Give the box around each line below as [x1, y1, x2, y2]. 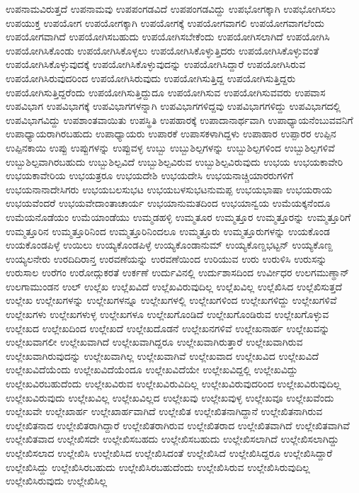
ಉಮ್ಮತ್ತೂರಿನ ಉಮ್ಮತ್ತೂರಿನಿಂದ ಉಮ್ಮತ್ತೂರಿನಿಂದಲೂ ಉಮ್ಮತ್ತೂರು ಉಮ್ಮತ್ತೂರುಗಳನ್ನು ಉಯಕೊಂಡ [6, 223, 330, 238]
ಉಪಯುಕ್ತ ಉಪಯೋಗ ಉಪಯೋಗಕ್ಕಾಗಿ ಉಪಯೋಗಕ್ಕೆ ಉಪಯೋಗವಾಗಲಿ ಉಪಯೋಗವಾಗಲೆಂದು [6, 15, 324, 30]
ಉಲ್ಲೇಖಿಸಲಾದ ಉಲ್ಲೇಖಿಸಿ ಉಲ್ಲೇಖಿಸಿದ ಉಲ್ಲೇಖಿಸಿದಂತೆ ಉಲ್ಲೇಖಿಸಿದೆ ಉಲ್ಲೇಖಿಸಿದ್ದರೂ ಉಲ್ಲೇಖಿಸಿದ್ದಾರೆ [6, 446, 333, 460]
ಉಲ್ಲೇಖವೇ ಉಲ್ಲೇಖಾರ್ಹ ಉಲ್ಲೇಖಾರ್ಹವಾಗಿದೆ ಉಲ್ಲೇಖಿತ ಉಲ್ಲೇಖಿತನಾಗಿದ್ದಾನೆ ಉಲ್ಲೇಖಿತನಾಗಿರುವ [6, 404, 323, 419]
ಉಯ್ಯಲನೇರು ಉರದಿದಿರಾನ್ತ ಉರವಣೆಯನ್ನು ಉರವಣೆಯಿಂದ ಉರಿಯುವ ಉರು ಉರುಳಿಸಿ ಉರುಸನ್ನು [6, 251, 327, 266]
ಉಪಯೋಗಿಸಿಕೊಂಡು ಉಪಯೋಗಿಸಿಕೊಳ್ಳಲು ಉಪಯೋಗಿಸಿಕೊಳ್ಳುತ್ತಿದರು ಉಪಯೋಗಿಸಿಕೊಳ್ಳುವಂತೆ [6, 42, 319, 57]
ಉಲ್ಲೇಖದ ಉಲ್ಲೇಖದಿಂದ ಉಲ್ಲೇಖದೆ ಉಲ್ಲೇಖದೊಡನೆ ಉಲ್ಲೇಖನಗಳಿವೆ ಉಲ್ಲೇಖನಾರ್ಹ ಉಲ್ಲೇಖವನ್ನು [6, 320, 330, 335]
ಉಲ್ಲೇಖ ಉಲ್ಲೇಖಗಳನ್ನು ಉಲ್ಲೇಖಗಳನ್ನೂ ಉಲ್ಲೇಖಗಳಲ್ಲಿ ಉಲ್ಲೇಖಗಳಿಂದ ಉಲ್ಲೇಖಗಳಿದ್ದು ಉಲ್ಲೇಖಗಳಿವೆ [6, 293, 337, 307]
